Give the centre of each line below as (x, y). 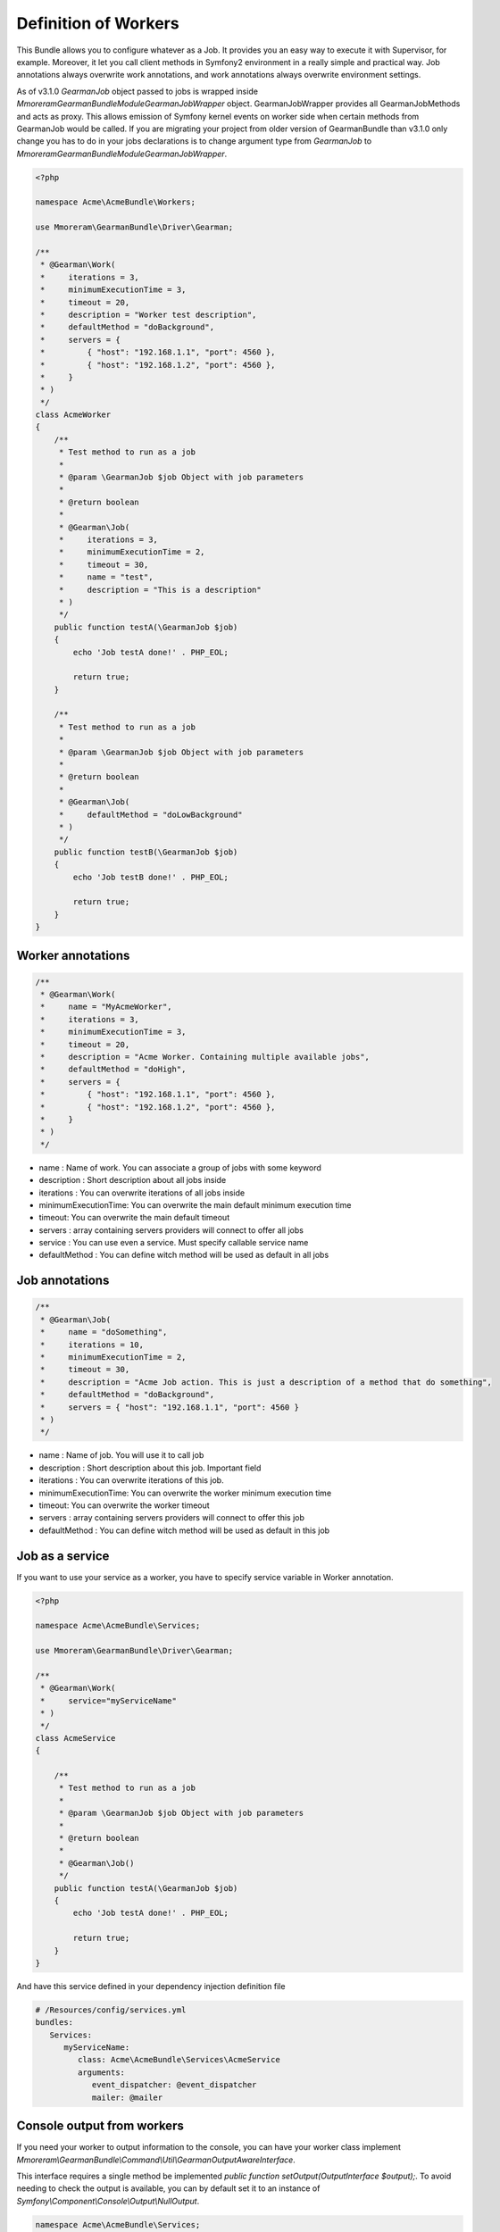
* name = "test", (106, 577)
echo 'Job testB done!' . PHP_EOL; (151, 877)
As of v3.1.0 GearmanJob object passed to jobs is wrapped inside (137, 91)
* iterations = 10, (92, 1345)
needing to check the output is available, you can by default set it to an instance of (168, 2188)
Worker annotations (73, 955)
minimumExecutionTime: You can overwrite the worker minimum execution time (185, 1493)
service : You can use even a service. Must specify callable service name (174, 1243)
